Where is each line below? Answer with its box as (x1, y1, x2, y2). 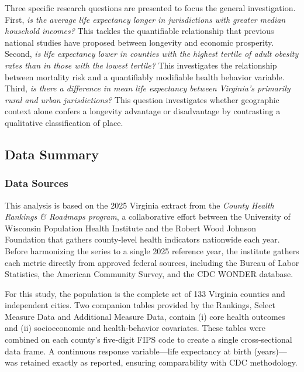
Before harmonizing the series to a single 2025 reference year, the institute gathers (5, 244, 299, 257)
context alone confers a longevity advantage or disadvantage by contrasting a (5, 105, 281, 117)
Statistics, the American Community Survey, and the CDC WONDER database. (5, 268, 293, 280)
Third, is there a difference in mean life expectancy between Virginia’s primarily (5, 82, 291, 94)
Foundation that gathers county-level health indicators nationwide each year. (5, 233, 280, 245)
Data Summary (5, 145, 99, 163)
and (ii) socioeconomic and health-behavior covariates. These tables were (5, 322, 266, 334)
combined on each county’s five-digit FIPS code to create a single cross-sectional (5, 333, 292, 346)
